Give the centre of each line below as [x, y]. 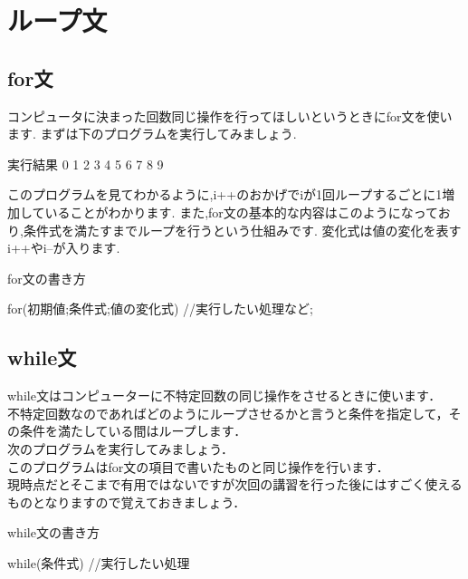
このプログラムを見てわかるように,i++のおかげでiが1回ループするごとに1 [225, 194]
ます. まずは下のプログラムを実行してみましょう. [152, 134]
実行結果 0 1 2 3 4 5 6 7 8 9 [86, 164]
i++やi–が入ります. [64, 248]
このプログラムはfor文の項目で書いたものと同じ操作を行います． [198, 466]
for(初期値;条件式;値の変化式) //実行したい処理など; [161, 309]
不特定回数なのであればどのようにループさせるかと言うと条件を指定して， [228, 413]
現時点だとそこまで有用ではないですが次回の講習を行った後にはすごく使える [235, 484]
